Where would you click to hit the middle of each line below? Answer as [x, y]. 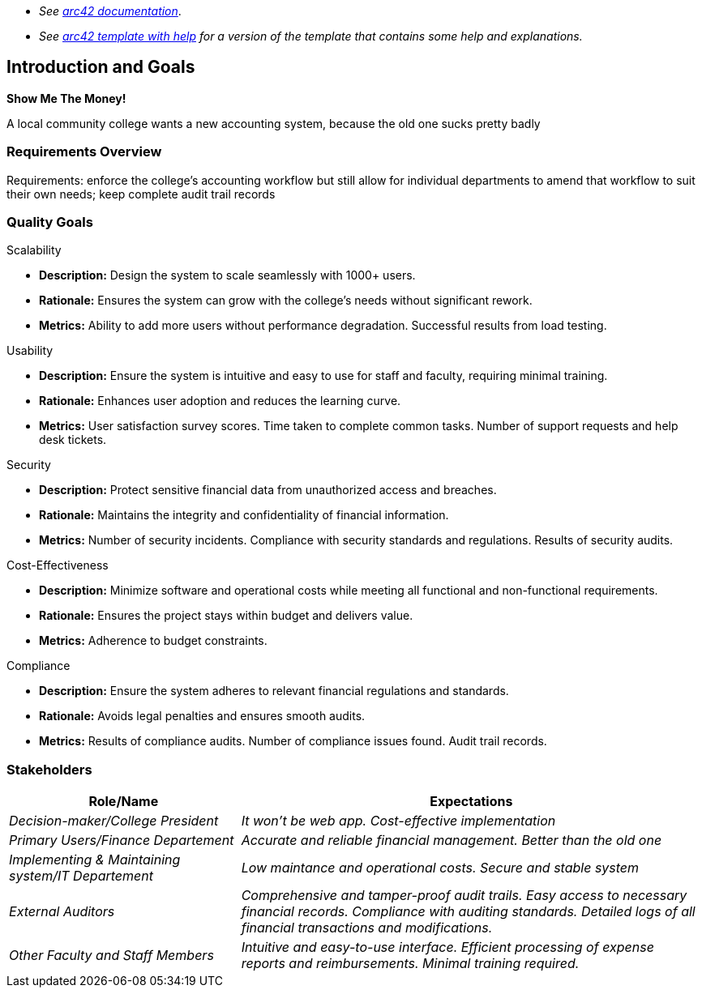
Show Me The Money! [66, 98]
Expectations [471, 802]
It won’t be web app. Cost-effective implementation [398, 821]
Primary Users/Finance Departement [122, 840]
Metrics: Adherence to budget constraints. [153, 641]
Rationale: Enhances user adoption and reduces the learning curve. [220, 401]
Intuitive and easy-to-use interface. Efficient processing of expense [447, 947]
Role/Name [124, 802]
